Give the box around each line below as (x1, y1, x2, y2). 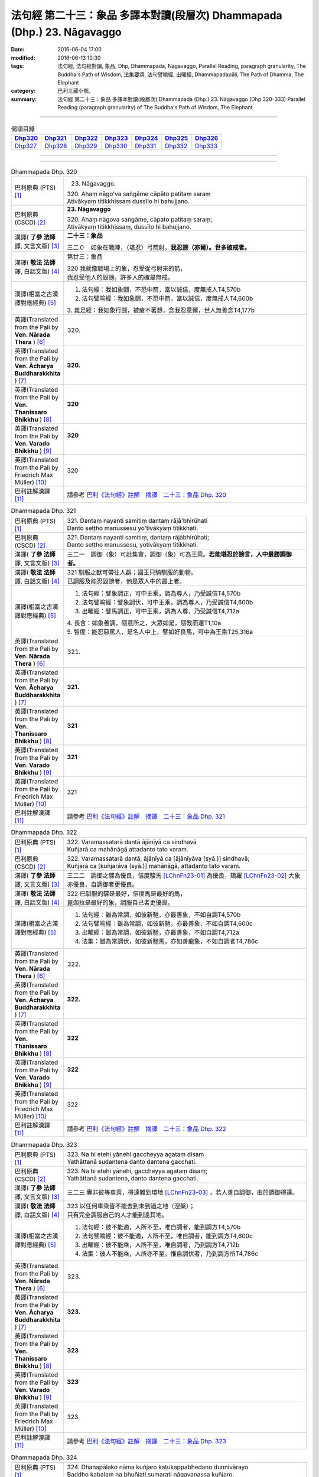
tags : (11, 63, 24, 70)
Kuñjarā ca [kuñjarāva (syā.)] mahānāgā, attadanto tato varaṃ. (67, 861, 241, 870)
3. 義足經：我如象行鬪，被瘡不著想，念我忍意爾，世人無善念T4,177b (67, 306, 255, 314)
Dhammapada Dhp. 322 (11, 828, 77, 836)
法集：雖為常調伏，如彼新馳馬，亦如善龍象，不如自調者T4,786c (82, 937, 259, 945)
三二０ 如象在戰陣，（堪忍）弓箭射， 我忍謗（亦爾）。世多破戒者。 (67, 243, 250, 252)
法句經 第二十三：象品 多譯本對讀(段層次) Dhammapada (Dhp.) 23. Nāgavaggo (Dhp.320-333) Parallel (57, 95, 305, 103)
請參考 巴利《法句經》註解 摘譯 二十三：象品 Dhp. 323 (67, 1437, 227, 1446)
